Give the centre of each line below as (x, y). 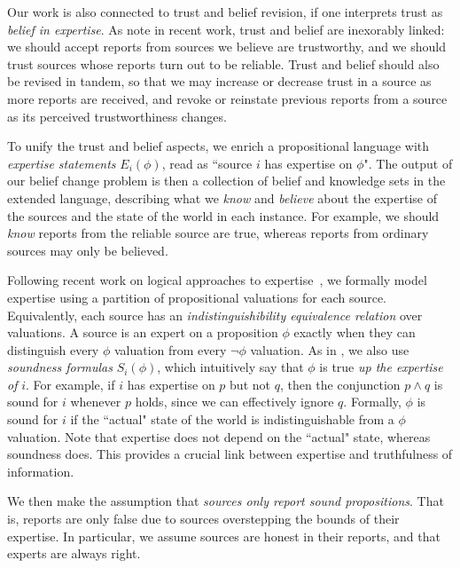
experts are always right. (74, 553)
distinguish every (53, 349)
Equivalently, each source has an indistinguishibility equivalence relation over (215, 315)
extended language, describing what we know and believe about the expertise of (222, 197)
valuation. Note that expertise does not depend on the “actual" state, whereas (219, 436)
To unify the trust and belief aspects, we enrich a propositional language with (218, 146)
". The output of (408, 163)
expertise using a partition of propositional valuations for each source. (197, 297)
